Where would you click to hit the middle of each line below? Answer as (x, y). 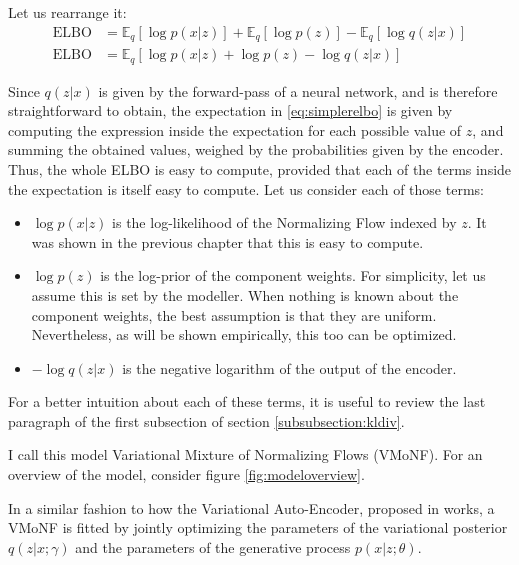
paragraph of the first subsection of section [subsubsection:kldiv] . (206, 420)
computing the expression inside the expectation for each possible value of (235, 129)
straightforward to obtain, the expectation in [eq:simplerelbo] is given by (230, 110)
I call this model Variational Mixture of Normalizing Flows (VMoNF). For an (245, 454)
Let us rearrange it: (67, 12)
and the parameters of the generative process (213, 546)
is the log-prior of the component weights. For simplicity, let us (293, 275)
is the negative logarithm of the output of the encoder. (289, 367)
